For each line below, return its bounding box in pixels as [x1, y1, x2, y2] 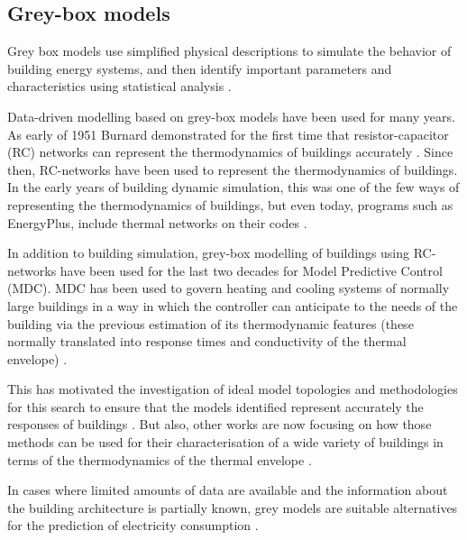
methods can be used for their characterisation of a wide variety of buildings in [7, 433, 444, 452]
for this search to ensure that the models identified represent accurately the [7, 397, 424, 416]
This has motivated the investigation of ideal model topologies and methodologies [7, 380, 458, 398]
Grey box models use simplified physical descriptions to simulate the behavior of [7, 41, 452, 60]
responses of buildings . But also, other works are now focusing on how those [7, 415, 432, 434]
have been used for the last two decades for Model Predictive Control [60, 261, 443, 279]
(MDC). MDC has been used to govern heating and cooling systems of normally [7, 279, 450, 297]
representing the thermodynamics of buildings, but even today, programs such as [7, 195, 453, 214]
